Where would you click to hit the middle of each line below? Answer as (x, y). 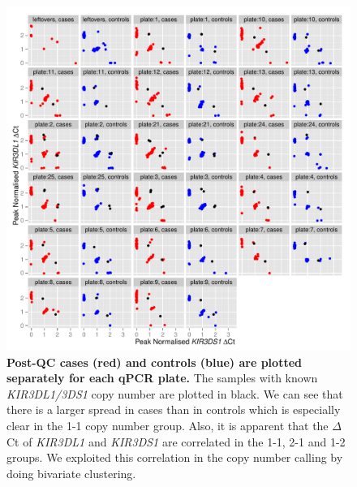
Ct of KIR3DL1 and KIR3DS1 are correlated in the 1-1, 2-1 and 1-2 (176, 441)
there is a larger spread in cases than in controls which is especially (174, 409)
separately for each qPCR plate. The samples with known (162, 378)
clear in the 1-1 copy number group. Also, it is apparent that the (168, 425)
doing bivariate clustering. (71, 473)
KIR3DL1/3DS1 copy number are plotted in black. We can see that (175, 393)
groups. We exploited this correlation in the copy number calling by (175, 457)
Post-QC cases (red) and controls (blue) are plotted (154, 362)
